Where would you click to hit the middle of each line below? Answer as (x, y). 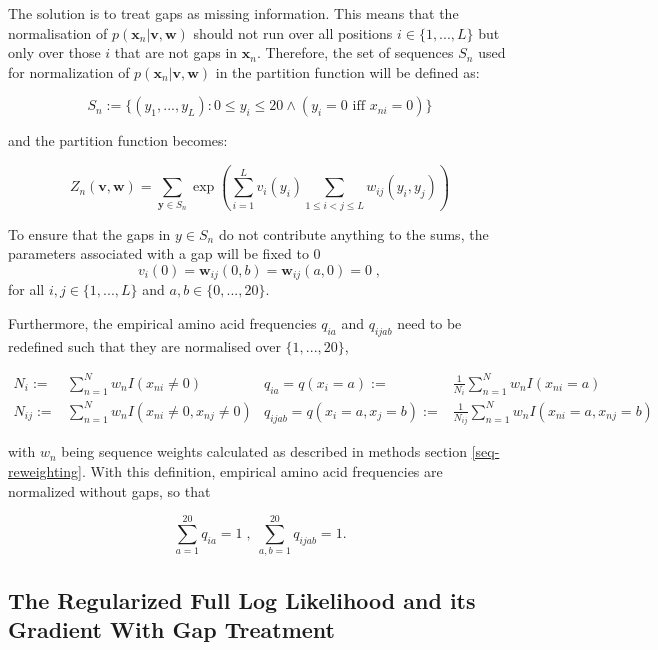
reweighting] (45, 470)
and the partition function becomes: (118, 140)
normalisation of (58, 32)
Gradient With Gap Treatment (171, 629)
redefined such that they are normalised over (144, 345)
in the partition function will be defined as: (347, 71)
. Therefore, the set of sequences (355, 52)
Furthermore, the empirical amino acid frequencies (162, 322)
